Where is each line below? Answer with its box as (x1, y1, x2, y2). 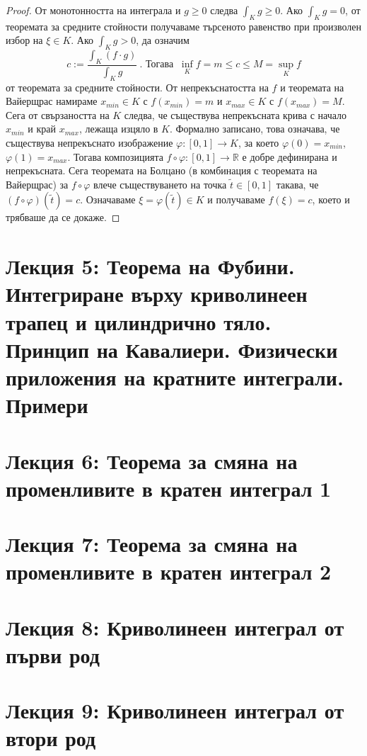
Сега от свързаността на (6, 107, 110, 122)
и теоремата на (280, 79, 344, 94)
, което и (312, 192, 350, 207)
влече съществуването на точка (93, 176, 227, 191)
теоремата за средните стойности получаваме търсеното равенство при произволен (6, 18, 361, 33)
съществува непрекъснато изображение (6, 135, 173, 150)
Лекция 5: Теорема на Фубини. (6, 252, 295, 281)
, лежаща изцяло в (78, 121, 158, 136)
